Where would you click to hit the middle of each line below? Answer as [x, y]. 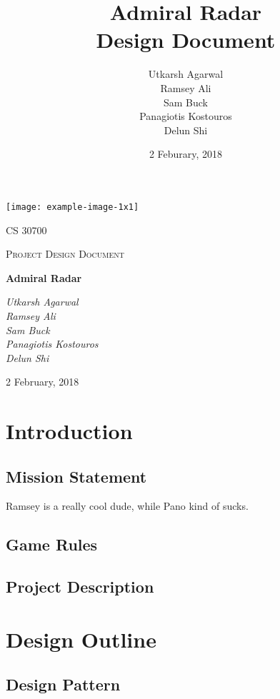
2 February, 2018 [42, 382]
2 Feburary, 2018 [186, 154]
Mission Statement [76, 476]
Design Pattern [63, 684]
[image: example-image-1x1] [72, 207]
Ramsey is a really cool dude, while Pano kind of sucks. [127, 506]
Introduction [69, 431]
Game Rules [52, 544]
